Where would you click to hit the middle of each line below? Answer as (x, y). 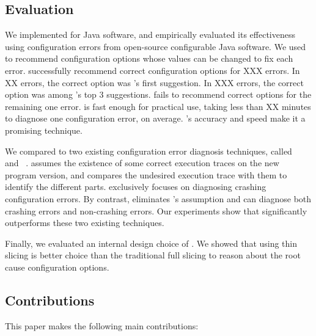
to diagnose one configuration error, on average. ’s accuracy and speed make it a (155, 118)
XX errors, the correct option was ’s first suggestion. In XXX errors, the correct (154, 82)
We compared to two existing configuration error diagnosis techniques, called (149, 151)
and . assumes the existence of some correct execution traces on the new (142, 163)
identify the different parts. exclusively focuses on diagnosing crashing (136, 187)
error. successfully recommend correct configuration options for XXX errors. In (152, 70)
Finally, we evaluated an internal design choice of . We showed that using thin (151, 243)
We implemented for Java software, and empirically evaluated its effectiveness (150, 35)
